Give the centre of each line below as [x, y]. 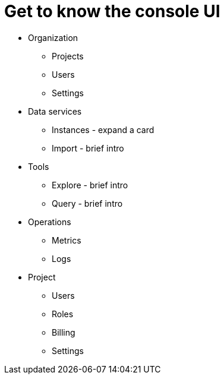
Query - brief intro [87, 203]
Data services [55, 111]
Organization [53, 37]
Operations [50, 222]
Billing [64, 332]
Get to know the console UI [112, 11]
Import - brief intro [88, 148]
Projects [68, 56]
